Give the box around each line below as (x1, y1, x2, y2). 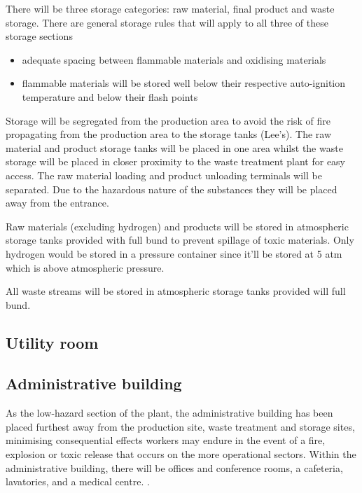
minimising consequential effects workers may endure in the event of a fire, (6, 433, 326, 447)
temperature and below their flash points (22, 89, 198, 104)
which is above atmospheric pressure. (6, 260, 165, 275)
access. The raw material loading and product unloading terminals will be (6, 167, 322, 182)
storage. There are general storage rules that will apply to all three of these (6, 15, 328, 29)
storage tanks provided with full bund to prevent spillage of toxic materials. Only (6, 232, 354, 247)
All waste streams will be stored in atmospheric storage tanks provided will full (6, 284, 346, 298)
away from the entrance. (6, 195, 109, 210)
